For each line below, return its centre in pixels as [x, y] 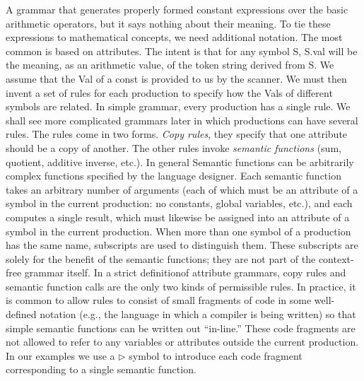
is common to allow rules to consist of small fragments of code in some [159, 300]
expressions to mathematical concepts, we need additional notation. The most [174, 37]
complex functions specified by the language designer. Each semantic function [174, 176]
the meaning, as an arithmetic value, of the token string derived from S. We [170, 65]
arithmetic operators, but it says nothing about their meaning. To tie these [168, 23]
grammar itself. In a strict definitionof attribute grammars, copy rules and [185, 272]
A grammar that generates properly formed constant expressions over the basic [177, 9]
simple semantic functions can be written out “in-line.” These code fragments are [181, 328]
